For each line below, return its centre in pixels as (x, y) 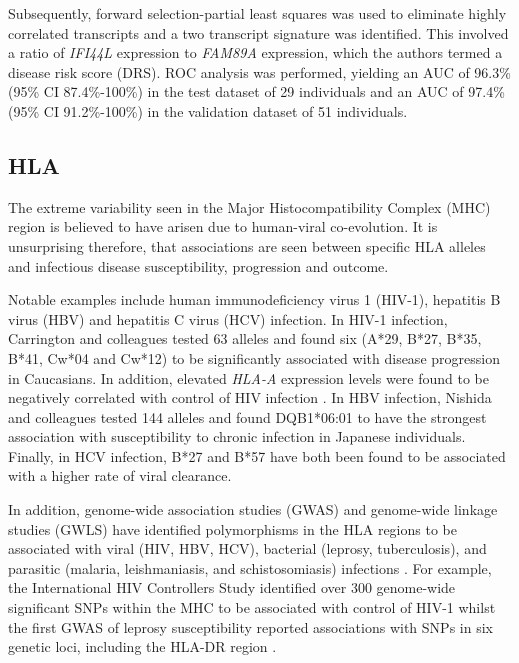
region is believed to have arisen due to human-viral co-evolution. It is (223, 226)
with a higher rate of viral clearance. (120, 475)
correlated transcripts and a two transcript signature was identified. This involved (258, 32)
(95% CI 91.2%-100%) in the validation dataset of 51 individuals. (208, 110)
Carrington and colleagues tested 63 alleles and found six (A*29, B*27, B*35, (245, 338)
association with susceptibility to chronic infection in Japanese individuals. (237, 436)
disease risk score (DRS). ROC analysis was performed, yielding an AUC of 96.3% (259, 71)
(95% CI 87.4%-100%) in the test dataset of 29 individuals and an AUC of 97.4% (256, 91)
